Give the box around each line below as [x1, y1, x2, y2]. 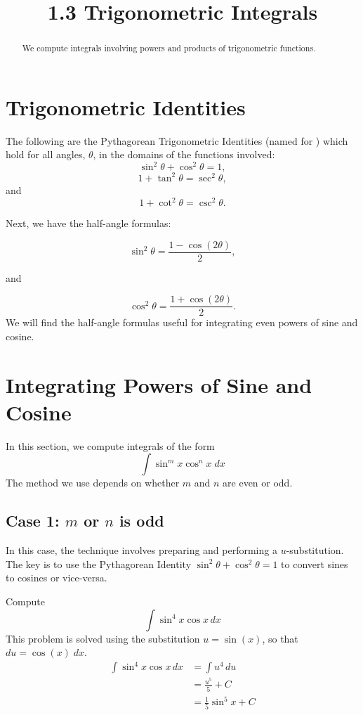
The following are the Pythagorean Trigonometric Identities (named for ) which [6, 133, 348, 148]
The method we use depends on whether [6, 475, 180, 490]
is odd [119, 510, 164, 532]
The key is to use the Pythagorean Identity [6, 556, 192, 571]
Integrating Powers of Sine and [6, 370, 312, 399]
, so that [262, 631, 298, 645]
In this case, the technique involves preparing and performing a [6, 543, 277, 558]
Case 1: [6, 510, 60, 532]
